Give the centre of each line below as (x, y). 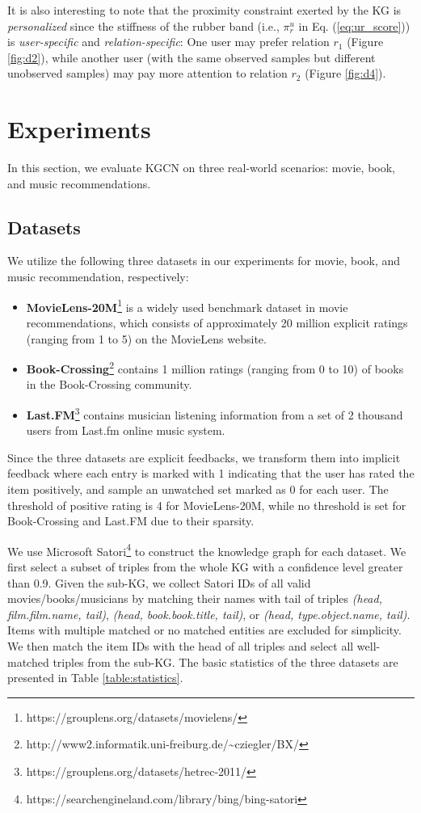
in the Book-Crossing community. (109, 384)
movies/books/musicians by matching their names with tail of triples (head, (195, 598)
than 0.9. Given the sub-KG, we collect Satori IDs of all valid (159, 582)
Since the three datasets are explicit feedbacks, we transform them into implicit (204, 457)
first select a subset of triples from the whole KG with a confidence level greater (205, 567)
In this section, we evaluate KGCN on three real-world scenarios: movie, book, (202, 168)
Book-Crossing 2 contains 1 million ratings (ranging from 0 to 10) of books (215, 367)
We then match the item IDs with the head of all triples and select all (181, 645)
